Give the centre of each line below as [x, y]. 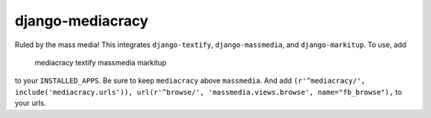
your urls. [31, 103]
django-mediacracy [82, 21]
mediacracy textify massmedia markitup [101, 62]
